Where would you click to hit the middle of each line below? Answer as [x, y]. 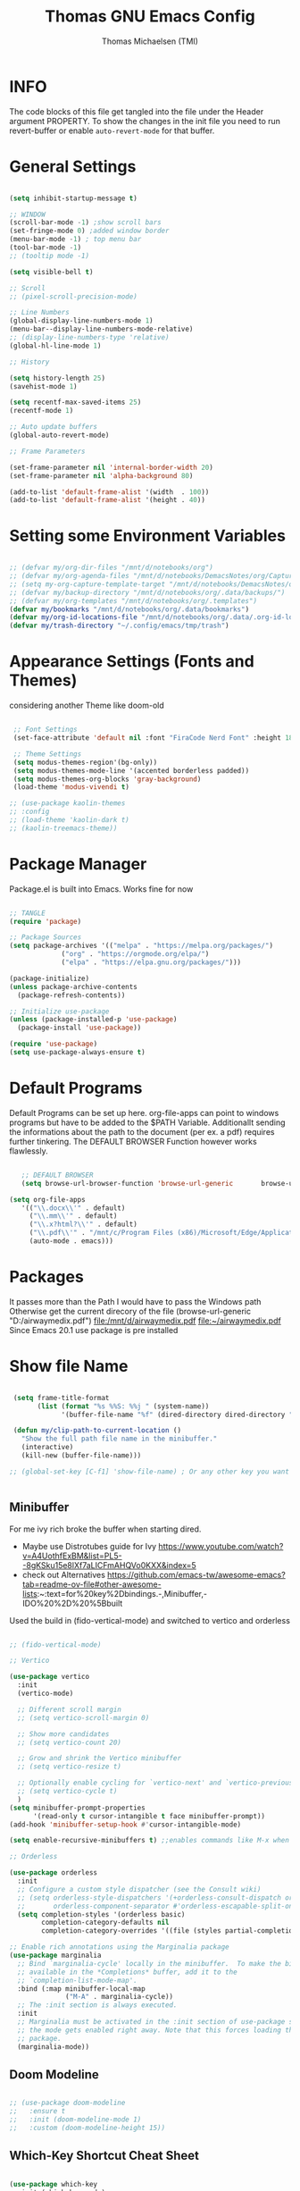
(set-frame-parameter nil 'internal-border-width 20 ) [112, 467]
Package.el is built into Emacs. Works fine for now [101, 889]
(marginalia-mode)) [54, 2047]
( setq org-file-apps [48, 1199]
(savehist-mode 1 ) [43, 386]
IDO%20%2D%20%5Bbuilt [72, 1603]
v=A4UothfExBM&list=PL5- [72, 1556]
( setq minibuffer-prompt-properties [77, 1808]
